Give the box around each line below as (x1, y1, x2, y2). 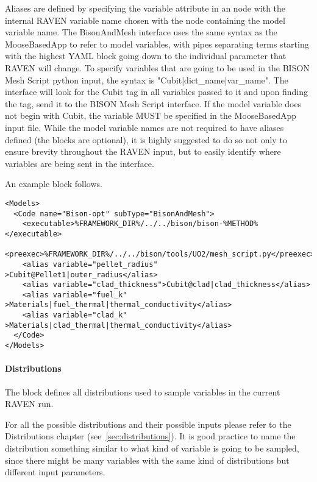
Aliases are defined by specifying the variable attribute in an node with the (5, 2, 286, 14)
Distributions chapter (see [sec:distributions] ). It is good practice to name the (5, 430, 296, 442)
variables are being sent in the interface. (5, 157, 154, 169)
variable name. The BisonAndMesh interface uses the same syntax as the (5, 26, 277, 38)
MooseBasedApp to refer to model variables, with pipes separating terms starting (5, 37, 309, 50)
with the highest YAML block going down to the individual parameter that (5, 49, 287, 62)
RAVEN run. (5, 397, 54, 410)
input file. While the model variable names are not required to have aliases (5, 121, 284, 133)
